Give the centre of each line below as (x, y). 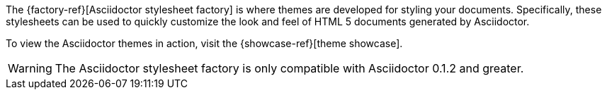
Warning (30, 68)
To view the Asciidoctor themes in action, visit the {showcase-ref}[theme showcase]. (204, 43)
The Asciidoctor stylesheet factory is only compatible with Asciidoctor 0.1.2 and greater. (289, 68)
